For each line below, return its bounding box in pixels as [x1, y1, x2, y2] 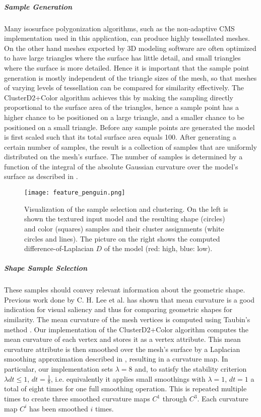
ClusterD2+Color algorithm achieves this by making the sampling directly [4, 92, 233, 102]
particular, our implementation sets [4, 364, 113, 374]
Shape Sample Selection [4, 263, 88, 273]
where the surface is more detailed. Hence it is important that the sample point [4, 62, 249, 73]
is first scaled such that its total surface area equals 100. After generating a [4, 132, 236, 142]
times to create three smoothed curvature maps [4, 393, 150, 404]
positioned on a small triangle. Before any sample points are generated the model [4, 122, 255, 132]
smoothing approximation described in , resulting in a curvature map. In [4, 353, 228, 364]
